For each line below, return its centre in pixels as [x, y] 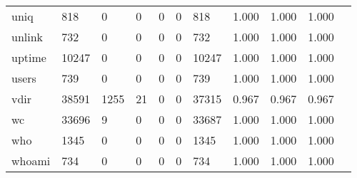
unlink [27, 37]
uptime [29, 57]
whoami [31, 161]
